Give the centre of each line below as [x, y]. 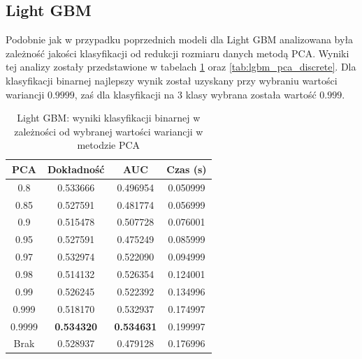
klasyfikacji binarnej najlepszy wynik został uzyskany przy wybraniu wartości [172, 80]
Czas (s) [187, 169]
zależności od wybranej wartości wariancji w [109, 131]
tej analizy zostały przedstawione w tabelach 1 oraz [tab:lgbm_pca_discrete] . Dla [181, 67]
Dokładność [76, 169]
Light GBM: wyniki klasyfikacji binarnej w [109, 118]
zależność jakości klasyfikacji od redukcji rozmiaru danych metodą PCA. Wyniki [178, 53]
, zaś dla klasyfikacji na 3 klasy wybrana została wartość [195, 94]
